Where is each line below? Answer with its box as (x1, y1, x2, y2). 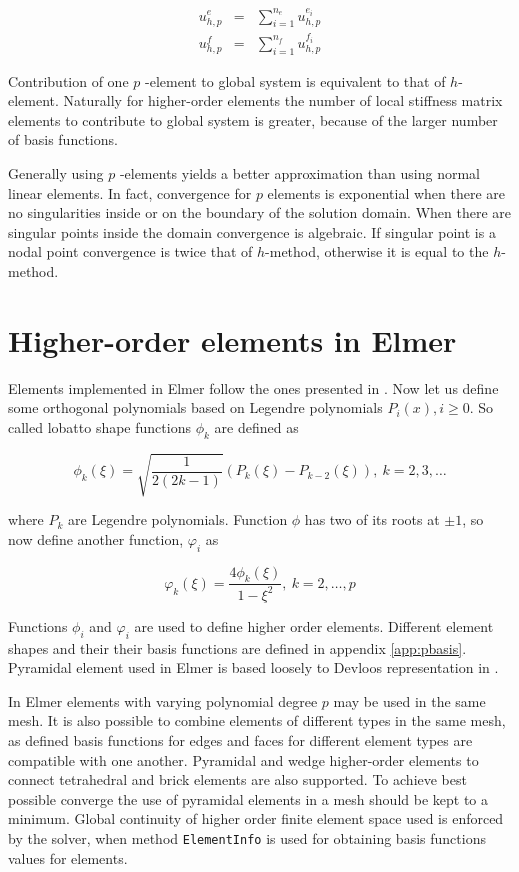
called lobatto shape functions (8, 416, 191, 437)
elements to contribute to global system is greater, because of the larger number (8, 109, 498, 130)
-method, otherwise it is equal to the (265, 241, 489, 262)
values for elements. (8, 847, 128, 868)
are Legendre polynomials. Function (68, 509, 288, 530)
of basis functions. (8, 129, 118, 150)
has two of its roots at (304, 509, 440, 530)
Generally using (8, 162, 104, 183)
